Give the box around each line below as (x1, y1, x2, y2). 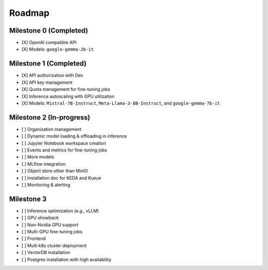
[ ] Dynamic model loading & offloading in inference (21, 133, 127, 139)
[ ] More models (21, 154, 55, 160)
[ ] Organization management (21, 126, 82, 132)
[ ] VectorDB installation (21, 250, 70, 256)
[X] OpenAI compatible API (21, 40, 77, 46)
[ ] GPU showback (21, 215, 59, 221)
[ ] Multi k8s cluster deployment (21, 242, 87, 248)
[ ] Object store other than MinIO (21, 168, 88, 174)
